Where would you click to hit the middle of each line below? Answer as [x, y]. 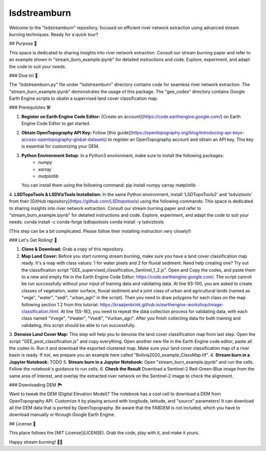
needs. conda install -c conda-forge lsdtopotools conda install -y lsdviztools [86, 222]
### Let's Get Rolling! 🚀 [33, 240]
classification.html [40, 311]
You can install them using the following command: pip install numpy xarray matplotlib [109, 185]
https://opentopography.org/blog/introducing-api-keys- [188, 132]
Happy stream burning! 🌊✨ [36, 442]
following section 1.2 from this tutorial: [60, 304]
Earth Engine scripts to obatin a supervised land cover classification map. [84, 98]
